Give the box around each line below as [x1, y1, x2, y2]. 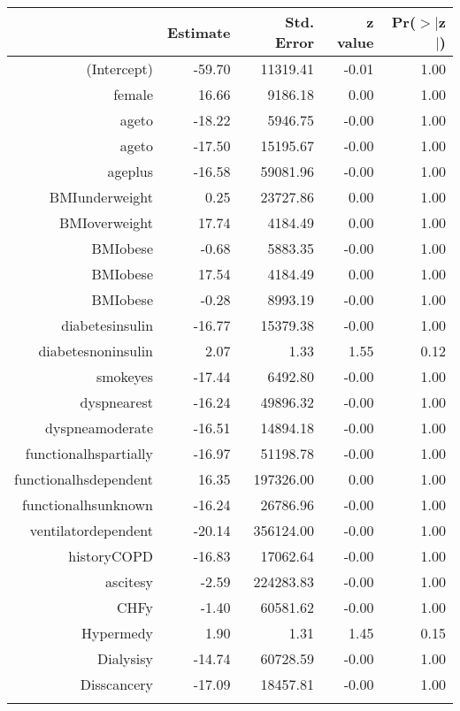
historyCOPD [68, 546, 154, 566]
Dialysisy [96, 648, 154, 669]
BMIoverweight [58, 212, 154, 233]
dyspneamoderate [45, 417, 154, 438]
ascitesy [105, 571, 154, 592]
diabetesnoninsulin [38, 340, 154, 361]
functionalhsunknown [21, 494, 154, 515]
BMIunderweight [49, 187, 154, 207]
